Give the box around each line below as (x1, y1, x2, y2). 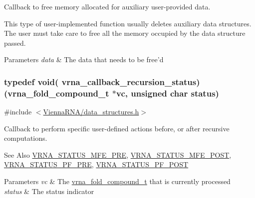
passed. (4, 37, 26, 48)
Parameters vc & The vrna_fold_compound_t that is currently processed (4, 176, 231, 187)
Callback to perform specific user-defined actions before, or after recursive (4, 123, 230, 133)
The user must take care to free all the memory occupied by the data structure (4, 28, 246, 38)
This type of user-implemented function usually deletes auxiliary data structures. (4, 18, 252, 28)
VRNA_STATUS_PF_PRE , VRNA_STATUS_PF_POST (4, 159, 189, 170)
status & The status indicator (4, 186, 94, 196)
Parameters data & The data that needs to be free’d (4, 54, 164, 65)
